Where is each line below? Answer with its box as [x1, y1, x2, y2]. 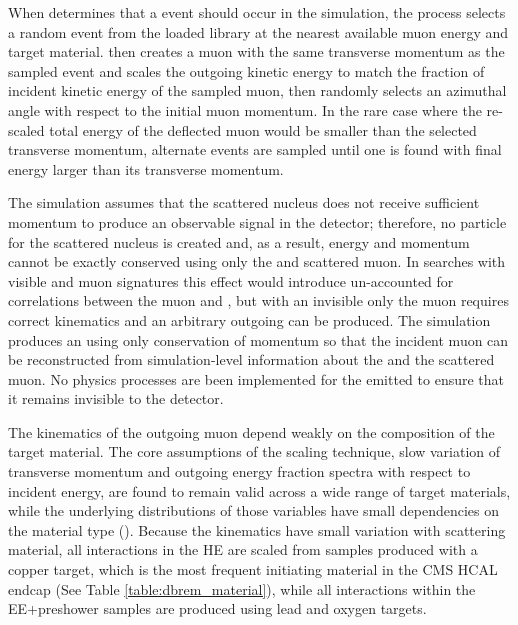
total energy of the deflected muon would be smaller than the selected [49, 119, 477, 140]
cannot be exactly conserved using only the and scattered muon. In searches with [8, 251, 506, 272]
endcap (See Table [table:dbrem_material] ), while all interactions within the [8, 578, 476, 599]
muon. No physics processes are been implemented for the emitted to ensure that [8, 368, 505, 389]
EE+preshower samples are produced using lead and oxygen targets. [8, 598, 427, 619]
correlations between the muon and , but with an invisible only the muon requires [8, 290, 509, 311]
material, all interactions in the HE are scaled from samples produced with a [8, 539, 478, 560]
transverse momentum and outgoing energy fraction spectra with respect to [8, 461, 471, 482]
